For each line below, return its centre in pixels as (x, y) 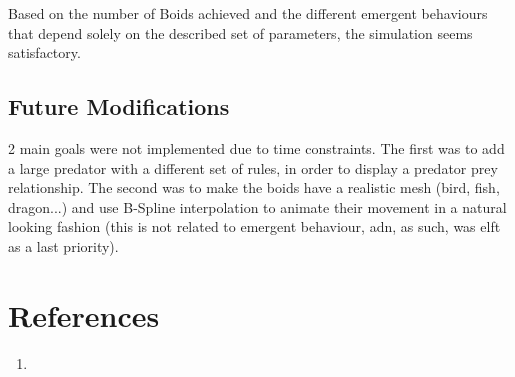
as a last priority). (63, 245)
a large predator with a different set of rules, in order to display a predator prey (253, 167)
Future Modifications (119, 106)
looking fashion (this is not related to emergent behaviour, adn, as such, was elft (254, 226)
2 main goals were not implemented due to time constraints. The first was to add (256, 147)
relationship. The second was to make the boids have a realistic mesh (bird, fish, (254, 187)
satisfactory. (44, 52)
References (84, 314)
